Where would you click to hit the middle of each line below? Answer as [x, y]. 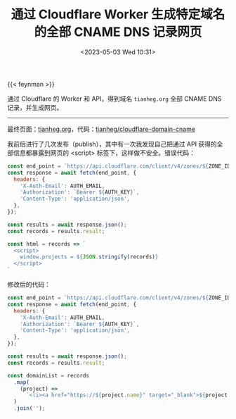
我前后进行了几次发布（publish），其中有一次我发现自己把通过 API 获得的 [112, 144]
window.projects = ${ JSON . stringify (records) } [89, 257]
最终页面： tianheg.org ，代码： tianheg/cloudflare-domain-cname [101, 129]
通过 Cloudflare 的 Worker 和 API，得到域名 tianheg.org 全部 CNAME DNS [114, 99]
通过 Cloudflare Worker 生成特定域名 [118, 14]
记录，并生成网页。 [35, 107]
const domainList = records [48, 375]
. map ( [22, 382]
